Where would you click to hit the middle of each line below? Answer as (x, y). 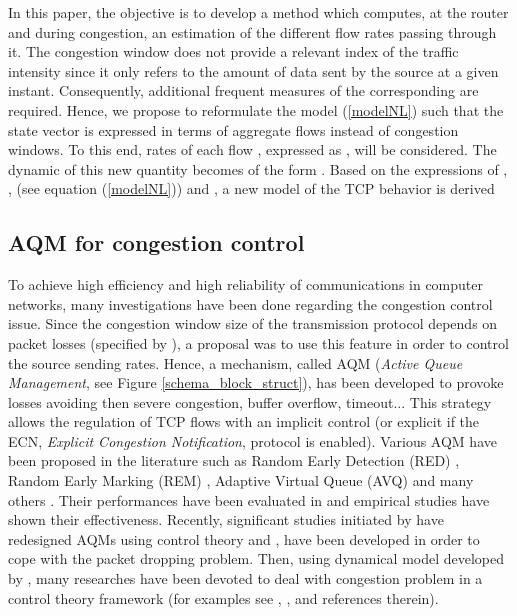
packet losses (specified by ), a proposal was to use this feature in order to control (258, 342)
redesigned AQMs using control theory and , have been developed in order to (244, 538)
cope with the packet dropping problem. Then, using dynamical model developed (256, 558)
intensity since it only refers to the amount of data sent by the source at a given (253, 70)
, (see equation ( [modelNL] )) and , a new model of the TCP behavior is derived (251, 188)
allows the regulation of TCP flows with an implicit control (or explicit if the (244, 421)
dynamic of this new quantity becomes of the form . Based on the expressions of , (258, 168)
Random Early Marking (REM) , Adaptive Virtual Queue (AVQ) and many (241, 480)
